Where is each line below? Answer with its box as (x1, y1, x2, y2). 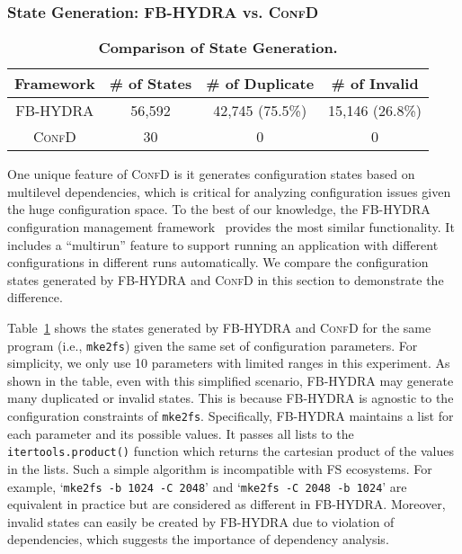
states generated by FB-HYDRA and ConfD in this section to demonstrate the (7, 270, 444, 289)
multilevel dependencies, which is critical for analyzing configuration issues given (7, 182, 451, 201)
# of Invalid (331, 73, 419, 94)
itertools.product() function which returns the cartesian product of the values (7, 442, 454, 460)
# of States (109, 73, 192, 94)
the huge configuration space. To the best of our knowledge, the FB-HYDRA (7, 200, 431, 219)
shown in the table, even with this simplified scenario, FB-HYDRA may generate (7, 371, 454, 389)
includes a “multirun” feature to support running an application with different (7, 235, 439, 254)
